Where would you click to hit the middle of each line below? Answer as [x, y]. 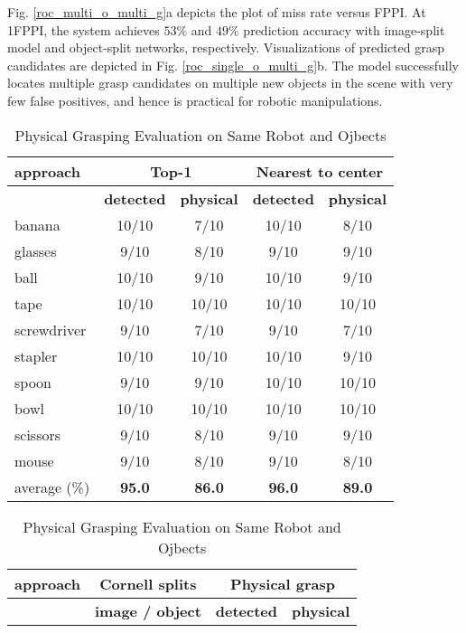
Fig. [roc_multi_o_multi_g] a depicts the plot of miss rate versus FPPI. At [217, 12]
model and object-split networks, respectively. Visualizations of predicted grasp [226, 47]
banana [37, 224]
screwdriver [51, 329]
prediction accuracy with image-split [344, 29]
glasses [36, 250]
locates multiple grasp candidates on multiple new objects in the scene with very [230, 83]
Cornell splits [148, 583]
